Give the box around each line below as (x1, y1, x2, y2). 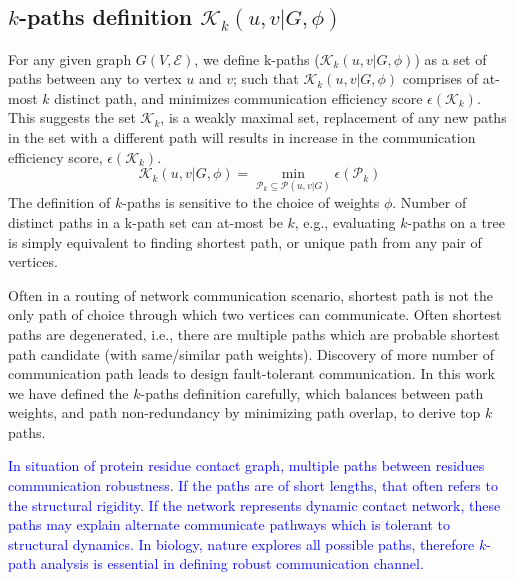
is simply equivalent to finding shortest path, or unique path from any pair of (8, 231, 482, 252)
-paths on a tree (407, 211, 505, 232)
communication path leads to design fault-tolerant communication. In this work (8, 363, 495, 384)
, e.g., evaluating (294, 211, 396, 232)
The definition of (8, 192, 111, 213)
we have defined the (8, 382, 129, 403)
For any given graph (8, 48, 132, 69)
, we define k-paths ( (194, 48, 320, 69)
